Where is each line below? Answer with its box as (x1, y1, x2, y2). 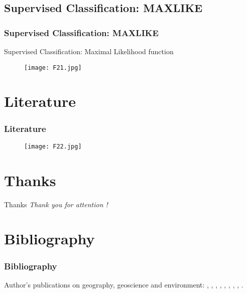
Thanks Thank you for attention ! (4, 199, 108, 209)
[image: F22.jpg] (24, 142, 82, 150)
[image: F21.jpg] (24, 64, 82, 71)
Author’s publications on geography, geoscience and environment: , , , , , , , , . (4, 279, 243, 289)
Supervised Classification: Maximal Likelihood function (4, 46, 174, 56)
